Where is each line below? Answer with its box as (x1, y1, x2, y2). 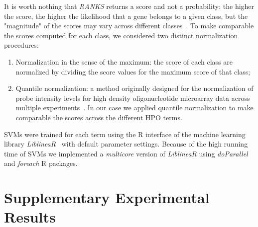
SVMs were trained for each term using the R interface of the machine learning (4, 129, 246, 139)
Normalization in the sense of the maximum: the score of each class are (15, 56, 233, 67)
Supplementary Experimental (4, 187, 210, 208)
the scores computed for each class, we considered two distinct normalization (4, 30, 238, 40)
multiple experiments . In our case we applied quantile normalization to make (15, 102, 254, 113)
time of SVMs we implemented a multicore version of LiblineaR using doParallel (4, 148, 248, 158)
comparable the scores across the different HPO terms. (15, 112, 182, 122)
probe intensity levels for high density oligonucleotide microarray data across (15, 92, 250, 103)
